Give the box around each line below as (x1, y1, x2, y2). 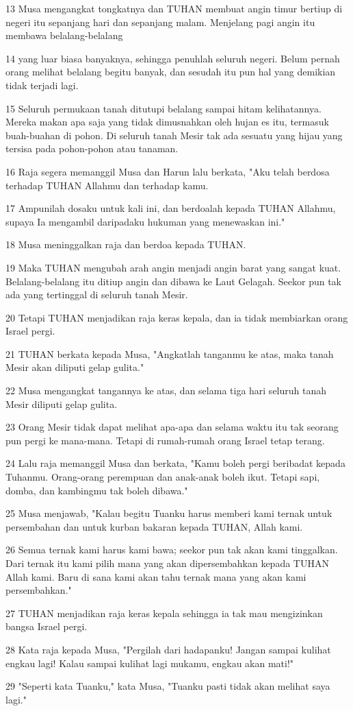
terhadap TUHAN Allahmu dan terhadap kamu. (5, 178, 209, 192)
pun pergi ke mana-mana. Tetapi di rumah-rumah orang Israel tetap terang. (5, 433, 325, 447)
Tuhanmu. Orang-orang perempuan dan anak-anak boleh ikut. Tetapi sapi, (5, 470, 320, 484)
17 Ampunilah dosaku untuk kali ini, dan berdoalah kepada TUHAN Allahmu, (5, 201, 336, 215)
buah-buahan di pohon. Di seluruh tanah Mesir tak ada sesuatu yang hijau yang (5, 128, 343, 142)
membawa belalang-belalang (5, 28, 123, 43)
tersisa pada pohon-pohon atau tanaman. (5, 141, 179, 156)
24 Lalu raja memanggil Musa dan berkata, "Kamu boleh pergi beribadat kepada (5, 456, 345, 470)
